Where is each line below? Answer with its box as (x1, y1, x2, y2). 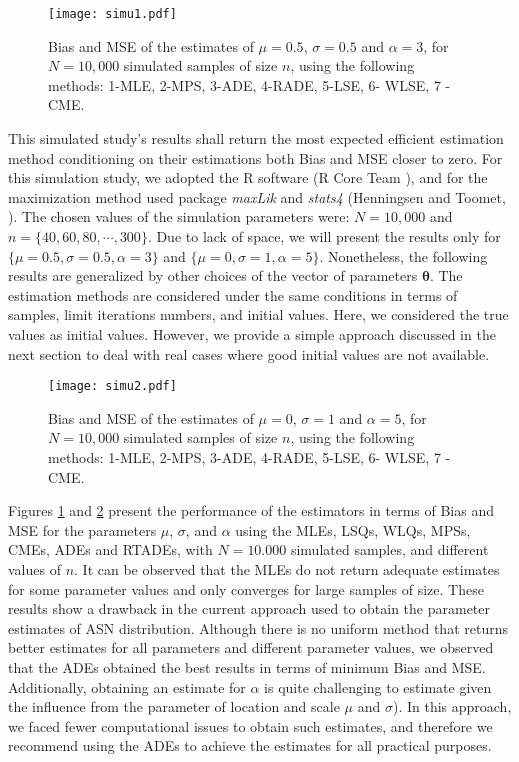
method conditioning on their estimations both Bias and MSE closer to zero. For (8, 147, 503, 168)
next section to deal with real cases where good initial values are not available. (8, 343, 490, 364)
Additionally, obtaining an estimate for (8, 676, 246, 697)
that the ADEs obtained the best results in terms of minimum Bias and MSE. (8, 656, 486, 677)
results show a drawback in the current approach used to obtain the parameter (8, 598, 491, 619)
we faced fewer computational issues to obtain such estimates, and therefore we (8, 715, 493, 736)
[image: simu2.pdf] (48, 379, 177, 394)
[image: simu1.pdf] (48, 7, 177, 21)
